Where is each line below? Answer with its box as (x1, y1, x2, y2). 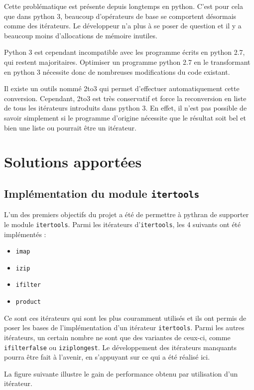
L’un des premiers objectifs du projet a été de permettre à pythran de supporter (4, 209, 249, 220)
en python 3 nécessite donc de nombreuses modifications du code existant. (4, 66, 230, 77)
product (15, 298, 41, 306)
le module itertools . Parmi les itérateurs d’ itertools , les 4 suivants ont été (4, 219, 241, 229)
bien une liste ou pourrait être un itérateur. (4, 122, 136, 132)
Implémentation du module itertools (4, 185, 200, 201)
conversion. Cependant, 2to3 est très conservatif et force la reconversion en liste (4, 93, 247, 103)
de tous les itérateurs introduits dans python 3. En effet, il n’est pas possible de (4, 103, 247, 113)
